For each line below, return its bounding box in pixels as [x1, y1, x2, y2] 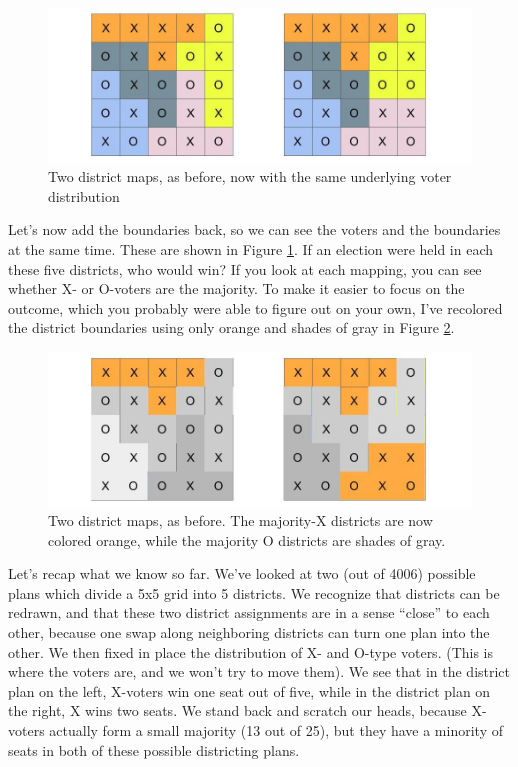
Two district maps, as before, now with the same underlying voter [48, 166, 452, 187]
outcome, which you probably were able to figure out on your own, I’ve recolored [8, 297, 503, 318]
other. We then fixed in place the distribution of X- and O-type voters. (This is [8, 641, 494, 662]
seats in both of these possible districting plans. [8, 739, 300, 760]
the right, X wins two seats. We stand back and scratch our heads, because [8, 700, 467, 721]
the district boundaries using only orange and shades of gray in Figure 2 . [8, 317, 455, 338]
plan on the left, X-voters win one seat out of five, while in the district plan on [8, 680, 491, 701]
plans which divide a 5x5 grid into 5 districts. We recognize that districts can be [8, 582, 500, 603]
